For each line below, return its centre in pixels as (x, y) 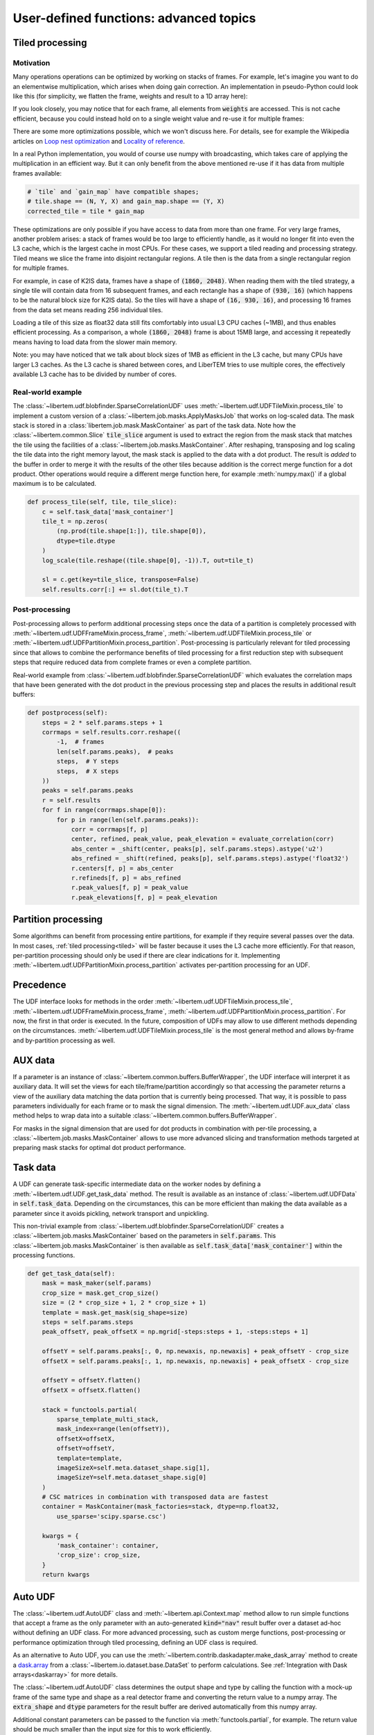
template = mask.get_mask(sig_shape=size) (115, 1312)
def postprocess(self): (68, 713)
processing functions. (44, 1255)
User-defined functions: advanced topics (134, 18)
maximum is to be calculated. (55, 484)
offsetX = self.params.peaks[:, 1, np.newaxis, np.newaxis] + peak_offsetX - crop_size (195, 1361)
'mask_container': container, (108, 1546)
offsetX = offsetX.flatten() (91, 1390)
